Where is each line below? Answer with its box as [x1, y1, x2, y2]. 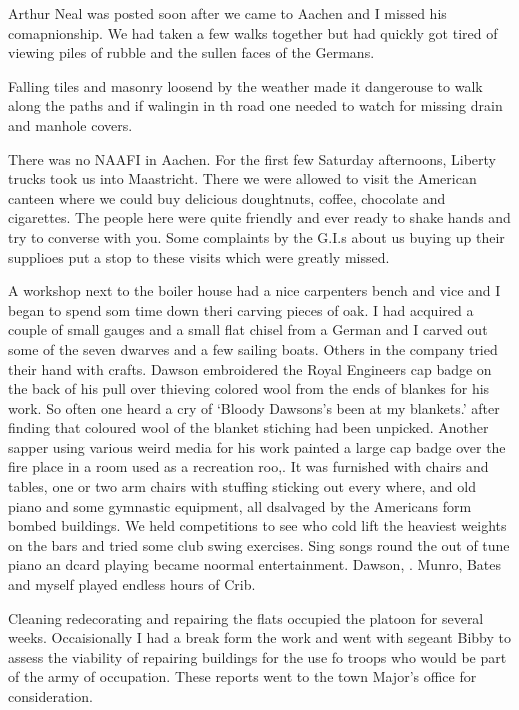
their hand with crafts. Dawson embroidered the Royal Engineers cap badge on [8, 358, 492, 379]
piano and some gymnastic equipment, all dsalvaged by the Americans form [8, 495, 472, 516]
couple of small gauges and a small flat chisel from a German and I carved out [8, 319, 488, 340]
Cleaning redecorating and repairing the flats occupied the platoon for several [8, 607, 484, 628]
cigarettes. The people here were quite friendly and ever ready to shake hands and [8, 207, 511, 228]
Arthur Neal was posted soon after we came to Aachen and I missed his [8, 3, 447, 23]
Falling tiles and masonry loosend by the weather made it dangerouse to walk [8, 75, 483, 96]
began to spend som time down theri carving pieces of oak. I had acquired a [8, 299, 474, 320]
